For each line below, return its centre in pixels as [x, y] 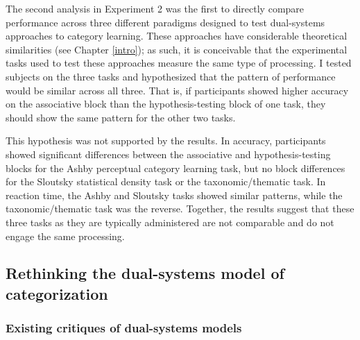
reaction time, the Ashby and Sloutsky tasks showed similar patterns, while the [174, 195]
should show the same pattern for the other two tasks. [121, 117]
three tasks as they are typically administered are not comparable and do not [170, 222]
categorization [57, 293]
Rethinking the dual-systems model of [145, 273]
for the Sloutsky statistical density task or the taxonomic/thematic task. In [166, 181]
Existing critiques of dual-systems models [124, 328]
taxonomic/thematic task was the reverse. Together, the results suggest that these [180, 209]
